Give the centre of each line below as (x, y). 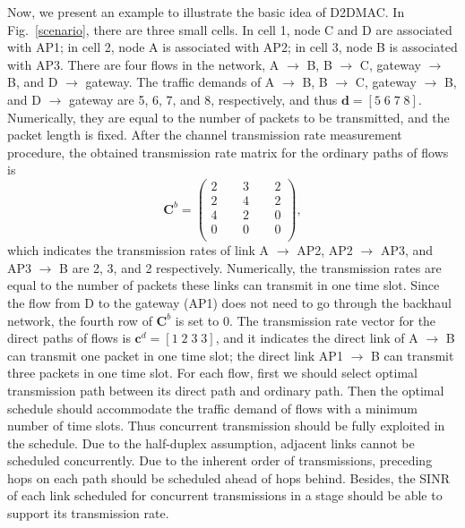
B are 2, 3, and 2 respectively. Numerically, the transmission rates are (250, 267)
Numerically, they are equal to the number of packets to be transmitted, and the (228, 117)
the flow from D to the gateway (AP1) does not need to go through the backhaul (229, 302)
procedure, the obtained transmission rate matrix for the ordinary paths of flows (228, 152)
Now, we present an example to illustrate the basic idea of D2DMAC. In (206, 12)
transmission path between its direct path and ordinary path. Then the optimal (226, 390)
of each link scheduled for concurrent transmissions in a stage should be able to (225, 495)
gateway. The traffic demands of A (180, 82)
